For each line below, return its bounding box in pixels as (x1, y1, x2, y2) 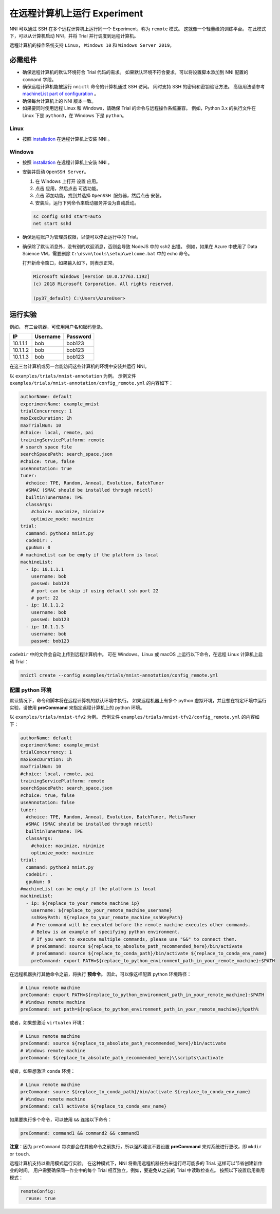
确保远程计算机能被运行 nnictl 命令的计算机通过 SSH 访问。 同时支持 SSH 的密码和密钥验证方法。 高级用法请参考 (22, 84, 265, 90)
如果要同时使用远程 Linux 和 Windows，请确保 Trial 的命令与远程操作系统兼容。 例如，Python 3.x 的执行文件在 (22, 105, 256, 111)
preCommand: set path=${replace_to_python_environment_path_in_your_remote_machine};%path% (20, 1006, 259, 1012)
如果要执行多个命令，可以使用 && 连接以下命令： (9, 1116, 113, 1123)
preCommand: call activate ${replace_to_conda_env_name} (20, 1104, 167, 1109)
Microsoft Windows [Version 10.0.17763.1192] (33, 274, 150, 279)
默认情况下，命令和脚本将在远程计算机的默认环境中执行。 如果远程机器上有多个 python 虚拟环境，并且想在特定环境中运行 (9, 697, 267, 703)
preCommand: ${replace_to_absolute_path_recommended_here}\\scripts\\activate (20, 1055, 223, 1061)
